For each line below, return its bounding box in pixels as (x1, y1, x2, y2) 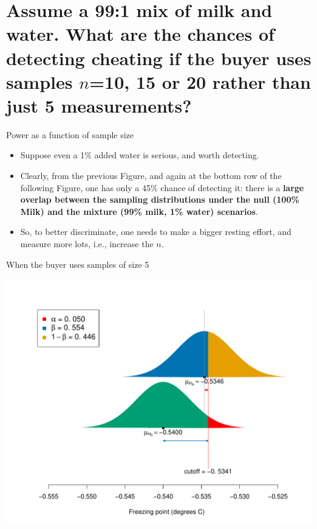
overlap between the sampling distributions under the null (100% (20, 193, 299, 206)
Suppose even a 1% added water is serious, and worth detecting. (20, 149, 259, 161)
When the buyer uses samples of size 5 (6, 257, 149, 270)
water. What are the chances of (6, 21, 274, 46)
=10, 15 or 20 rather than (89, 69, 311, 94)
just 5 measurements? (6, 93, 192, 117)
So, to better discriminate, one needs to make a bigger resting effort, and (20, 225, 291, 238)
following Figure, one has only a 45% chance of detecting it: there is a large (20, 181, 304, 194)
